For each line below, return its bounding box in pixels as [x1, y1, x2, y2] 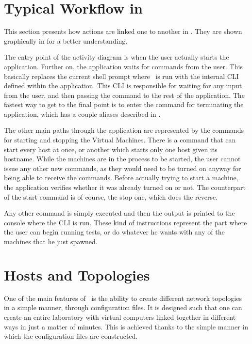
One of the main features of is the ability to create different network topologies [4, 293, 242, 303]
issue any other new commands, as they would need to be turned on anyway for [4, 163, 241, 173]
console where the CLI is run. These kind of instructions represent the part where [4, 217, 247, 227]
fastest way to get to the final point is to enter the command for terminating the [4, 99, 244, 109]
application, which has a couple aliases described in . [4, 109, 161, 119]
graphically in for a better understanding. [4, 35, 128, 46]
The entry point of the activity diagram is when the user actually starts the [4, 52, 229, 62]
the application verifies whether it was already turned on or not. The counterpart [4, 182, 246, 192]
